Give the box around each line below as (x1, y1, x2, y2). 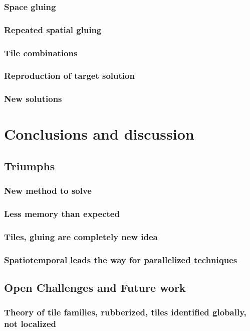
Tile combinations (4, 46, 78, 59)
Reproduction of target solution (4, 69, 135, 82)
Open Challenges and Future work (4, 280, 186, 295)
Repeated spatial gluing (4, 23, 102, 36)
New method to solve (4, 184, 92, 197)
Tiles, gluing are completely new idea (4, 230, 158, 243)
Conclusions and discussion (4, 124, 194, 144)
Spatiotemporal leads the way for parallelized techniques (4, 253, 237, 266)
